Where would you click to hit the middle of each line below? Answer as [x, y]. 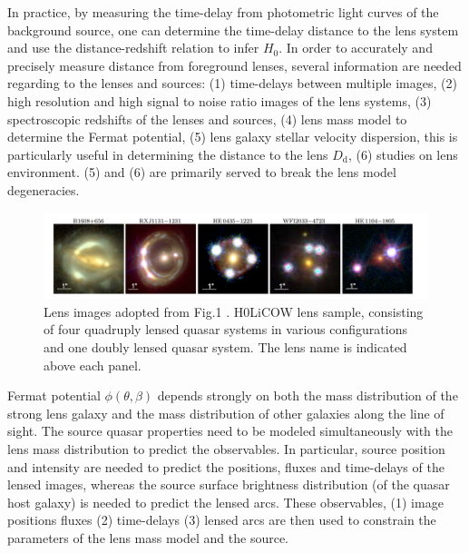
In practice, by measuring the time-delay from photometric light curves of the [223, 12]
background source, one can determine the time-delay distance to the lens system [233, 30]
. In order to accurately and [356, 48]
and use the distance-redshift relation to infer [133, 48]
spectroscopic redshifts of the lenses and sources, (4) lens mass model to [207, 118]
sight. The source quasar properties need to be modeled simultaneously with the [230, 431]
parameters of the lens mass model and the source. [148, 537]
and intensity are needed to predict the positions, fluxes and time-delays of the [226, 466]
